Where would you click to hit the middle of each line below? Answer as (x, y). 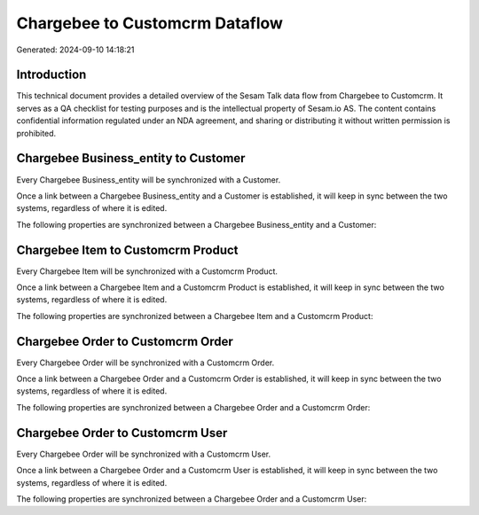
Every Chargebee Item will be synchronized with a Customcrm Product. (147, 271)
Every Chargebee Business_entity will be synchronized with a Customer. (149, 179)
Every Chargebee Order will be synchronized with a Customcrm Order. (145, 363)
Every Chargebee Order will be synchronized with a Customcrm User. (144, 454)
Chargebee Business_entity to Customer (131, 158)
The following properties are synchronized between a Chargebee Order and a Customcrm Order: (193, 407)
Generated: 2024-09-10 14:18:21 (75, 50)
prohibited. (36, 133)
